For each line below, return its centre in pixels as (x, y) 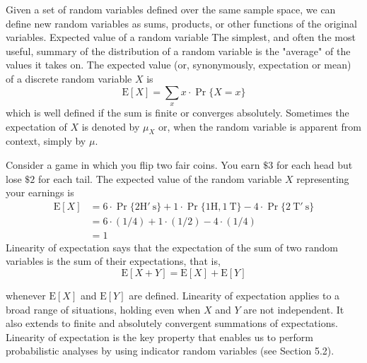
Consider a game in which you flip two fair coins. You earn (133, 164)
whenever (26, 295)
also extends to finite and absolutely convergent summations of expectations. (172, 323)
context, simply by (46, 141)
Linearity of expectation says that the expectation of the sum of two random (172, 247)
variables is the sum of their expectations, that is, (113, 261)
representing (323, 178)
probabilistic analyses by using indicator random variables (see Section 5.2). (170, 351)
